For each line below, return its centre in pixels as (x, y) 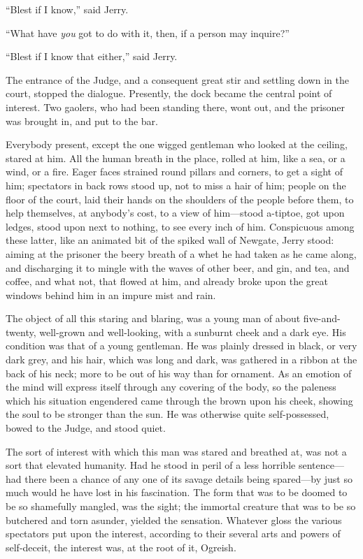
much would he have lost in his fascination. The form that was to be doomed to (177, 492)
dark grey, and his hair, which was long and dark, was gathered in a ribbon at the (181, 360)
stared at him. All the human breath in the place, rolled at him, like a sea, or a (176, 158)
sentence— (321, 465)
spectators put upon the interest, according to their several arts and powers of (173, 533)
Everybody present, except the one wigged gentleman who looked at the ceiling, (177, 144)
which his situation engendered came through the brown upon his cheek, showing (179, 400)
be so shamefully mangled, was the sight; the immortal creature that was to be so (181, 506)
